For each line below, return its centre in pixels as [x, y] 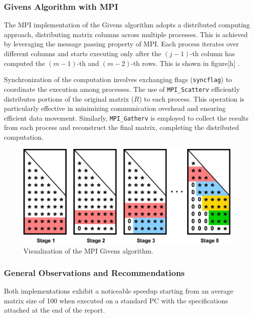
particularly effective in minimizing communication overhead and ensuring [115, 108]
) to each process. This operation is [192, 98]
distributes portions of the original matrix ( [69, 98]
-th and [88, 63]
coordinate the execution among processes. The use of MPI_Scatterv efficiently [122, 89]
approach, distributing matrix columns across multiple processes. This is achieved [126, 34]
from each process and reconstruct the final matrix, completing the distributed [122, 127]
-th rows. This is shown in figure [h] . [185, 63]
